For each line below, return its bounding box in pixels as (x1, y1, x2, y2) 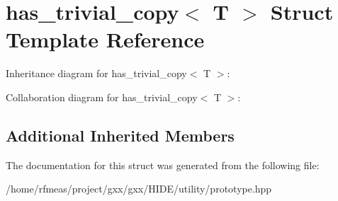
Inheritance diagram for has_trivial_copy (6, 66, 187, 81)
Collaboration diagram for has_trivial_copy (6, 89, 198, 104)
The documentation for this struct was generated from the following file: (6, 157, 320, 172)
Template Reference (6, 25, 205, 54)
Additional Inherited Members (6, 124, 235, 146)
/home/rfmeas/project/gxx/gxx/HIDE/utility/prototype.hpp (6, 181, 272, 196)
